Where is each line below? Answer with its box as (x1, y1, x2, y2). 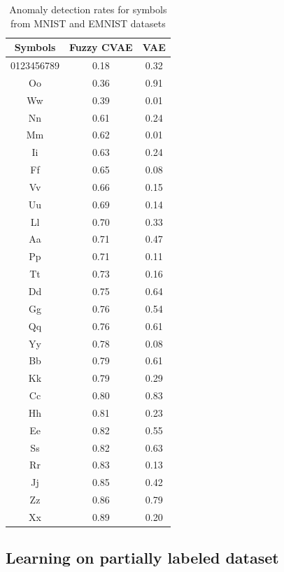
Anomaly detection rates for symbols (9, 2, 167, 16)
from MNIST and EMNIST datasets (10, 15, 166, 30)
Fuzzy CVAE (69, 40, 133, 55)
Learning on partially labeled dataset (6, 547, 279, 569)
